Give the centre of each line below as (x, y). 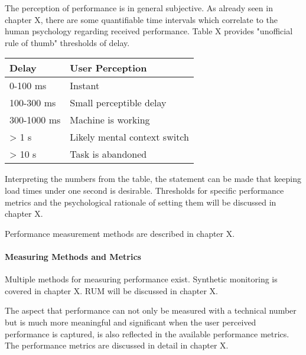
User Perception (108, 68)
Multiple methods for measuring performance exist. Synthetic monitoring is (141, 279)
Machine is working (110, 120)
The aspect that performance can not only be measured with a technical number (151, 310)
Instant (85, 86)
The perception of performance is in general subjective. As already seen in (139, 8)
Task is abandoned (108, 154)
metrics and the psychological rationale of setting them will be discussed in (141, 202)
